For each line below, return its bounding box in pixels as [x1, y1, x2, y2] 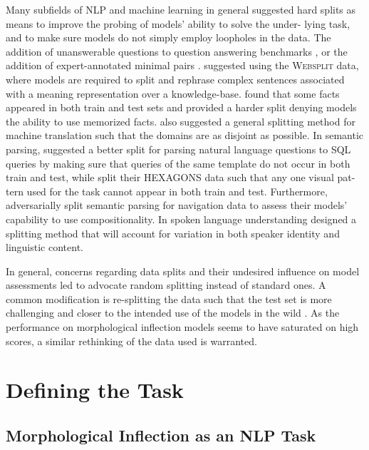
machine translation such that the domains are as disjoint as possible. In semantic [6, 128, 364, 143]
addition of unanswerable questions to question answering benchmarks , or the [6, 44, 348, 58]
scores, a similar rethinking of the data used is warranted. [6, 333, 257, 348]
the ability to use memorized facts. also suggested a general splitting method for [6, 113, 355, 128]
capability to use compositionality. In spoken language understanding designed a [6, 211, 357, 226]
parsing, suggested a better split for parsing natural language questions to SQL [6, 141, 351, 156]
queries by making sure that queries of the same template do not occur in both [6, 155, 350, 170]
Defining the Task [6, 375, 184, 404]
